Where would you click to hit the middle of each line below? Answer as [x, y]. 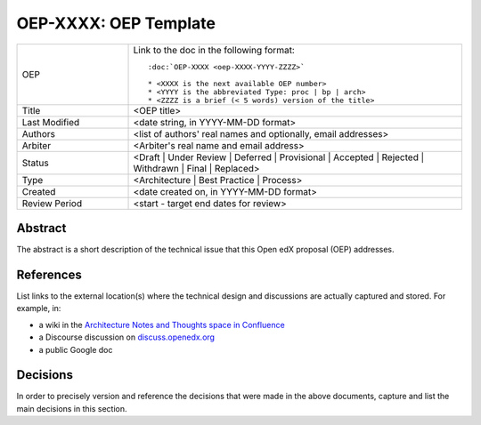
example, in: [39, 309]
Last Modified [51, 122]
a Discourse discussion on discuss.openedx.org [127, 337]
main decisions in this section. [72, 408]
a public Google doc [76, 349]
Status [35, 163]
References [49, 274]
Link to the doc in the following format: [214, 50]
